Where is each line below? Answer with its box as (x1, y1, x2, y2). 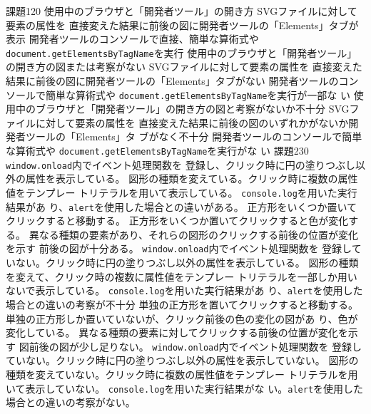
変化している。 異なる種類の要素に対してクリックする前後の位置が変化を (6, 325, 348, 340)
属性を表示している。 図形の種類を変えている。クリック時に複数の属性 (25, 171, 358, 186)
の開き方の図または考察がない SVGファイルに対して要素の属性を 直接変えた (6, 59, 362, 74)
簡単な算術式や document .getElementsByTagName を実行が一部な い (45, 87, 350, 102)
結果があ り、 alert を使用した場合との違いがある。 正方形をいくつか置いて (6, 199, 357, 214)
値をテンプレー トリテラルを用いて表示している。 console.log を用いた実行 (6, 185, 357, 200)
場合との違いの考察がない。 (6, 395, 136, 410)
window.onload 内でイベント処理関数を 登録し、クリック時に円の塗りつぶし (6, 157, 355, 172)
